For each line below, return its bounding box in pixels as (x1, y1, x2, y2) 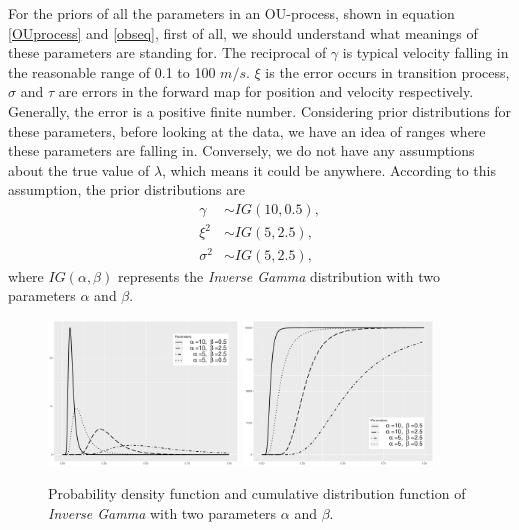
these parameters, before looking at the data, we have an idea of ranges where (8, 120, 486, 141)
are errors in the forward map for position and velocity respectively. (58, 81, 474, 102)
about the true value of (8, 159, 150, 180)
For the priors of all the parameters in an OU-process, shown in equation (8, 3, 455, 23)
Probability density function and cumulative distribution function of (48, 483, 466, 504)
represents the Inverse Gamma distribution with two (117, 265, 440, 286)
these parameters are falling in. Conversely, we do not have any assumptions (8, 140, 475, 161)
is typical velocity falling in (342, 42, 509, 63)
